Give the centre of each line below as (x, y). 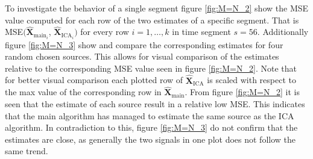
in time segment (201, 32)
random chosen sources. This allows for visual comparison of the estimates (142, 56)
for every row (105, 32)
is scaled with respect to (251, 80)
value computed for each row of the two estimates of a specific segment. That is (152, 20)
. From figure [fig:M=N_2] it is (242, 92)
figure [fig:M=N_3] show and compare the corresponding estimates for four (144, 44)
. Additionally (283, 32)
